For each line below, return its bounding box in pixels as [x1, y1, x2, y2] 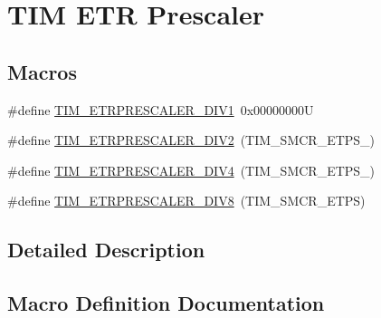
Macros [7, 57, 77, 85]
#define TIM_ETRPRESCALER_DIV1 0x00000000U [7, 100, 314, 119]
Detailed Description [7, 236, 205, 264]
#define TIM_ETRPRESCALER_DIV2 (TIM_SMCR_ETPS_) [7, 130, 376, 149]
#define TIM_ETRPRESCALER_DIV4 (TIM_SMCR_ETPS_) [7, 160, 376, 179]
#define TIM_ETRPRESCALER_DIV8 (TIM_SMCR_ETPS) [7, 191, 366, 210]
